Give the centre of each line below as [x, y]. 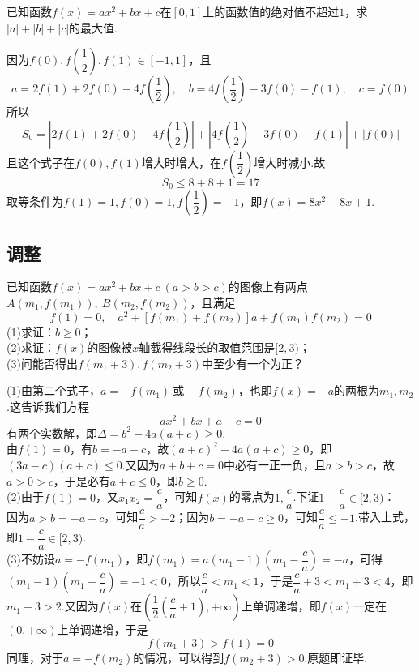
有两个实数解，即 [52, 432]
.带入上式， [385, 517]
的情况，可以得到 [179, 657]
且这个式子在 [41, 162]
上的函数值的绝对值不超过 [271, 11]
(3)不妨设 [31, 559]
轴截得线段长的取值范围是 [207, 347]
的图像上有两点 [268, 287]
